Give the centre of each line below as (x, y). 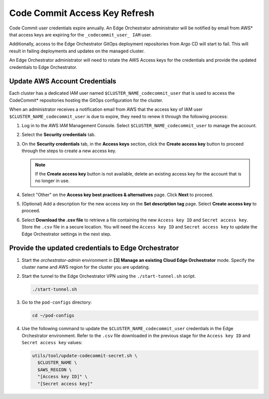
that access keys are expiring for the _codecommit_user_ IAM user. (80, 34)
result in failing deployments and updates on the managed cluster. (77, 51)
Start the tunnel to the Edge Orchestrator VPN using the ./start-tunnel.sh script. (109, 276)
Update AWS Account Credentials (63, 82)
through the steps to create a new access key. (69, 151)
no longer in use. (52, 181)
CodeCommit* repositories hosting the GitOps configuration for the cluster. (86, 100)
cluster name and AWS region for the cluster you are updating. (86, 267)
